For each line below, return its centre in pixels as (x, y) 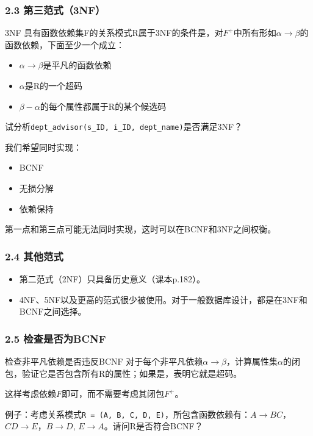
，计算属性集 (252, 361)
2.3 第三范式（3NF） (55, 9)
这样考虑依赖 (31, 394)
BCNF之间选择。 (53, 311)
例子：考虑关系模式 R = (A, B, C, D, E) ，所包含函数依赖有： (128, 414)
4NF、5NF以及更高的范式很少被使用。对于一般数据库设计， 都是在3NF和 (163, 299)
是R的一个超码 (54, 85)
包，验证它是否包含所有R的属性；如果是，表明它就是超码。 (124, 373)
